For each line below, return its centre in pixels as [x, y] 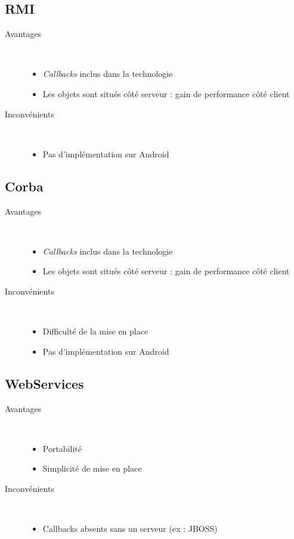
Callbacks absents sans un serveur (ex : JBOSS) [130, 529]
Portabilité [62, 448]
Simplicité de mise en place [92, 468]
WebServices [44, 383]
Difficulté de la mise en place [95, 331]
